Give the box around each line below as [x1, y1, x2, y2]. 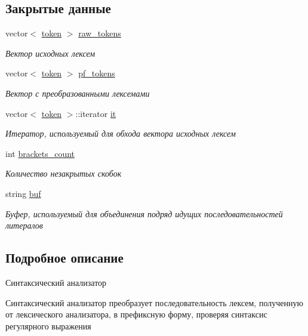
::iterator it [75, 107, 116, 119]
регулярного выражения [5, 319, 91, 332]
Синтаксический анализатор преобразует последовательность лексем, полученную [5, 296, 303, 309]
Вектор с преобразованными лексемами [5, 87, 150, 99]
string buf [5, 187, 41, 199]
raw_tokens [78, 27, 121, 39]
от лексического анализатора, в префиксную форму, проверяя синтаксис [5, 308, 267, 320]
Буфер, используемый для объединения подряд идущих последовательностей [5, 207, 283, 220]
